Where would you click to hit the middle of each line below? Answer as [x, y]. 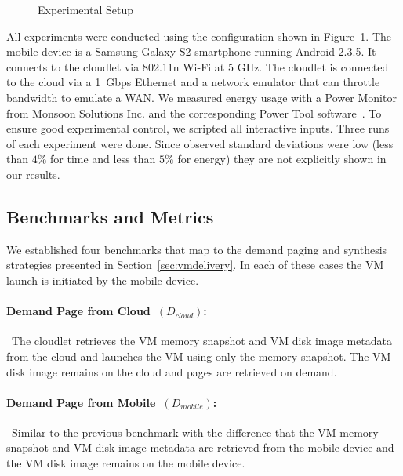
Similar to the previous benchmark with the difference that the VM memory [195, 432]
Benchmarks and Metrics [110, 216]
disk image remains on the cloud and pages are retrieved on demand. [172, 371]
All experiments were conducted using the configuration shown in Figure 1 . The [199, 36]
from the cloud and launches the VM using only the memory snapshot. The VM [199, 356]
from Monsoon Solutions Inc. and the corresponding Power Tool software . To [194, 113]
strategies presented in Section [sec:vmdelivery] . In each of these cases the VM [195, 265]
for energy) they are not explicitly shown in [282, 159]
